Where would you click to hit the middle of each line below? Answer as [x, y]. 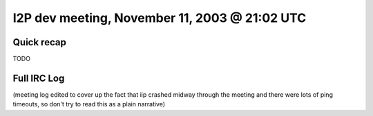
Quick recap [40, 42]
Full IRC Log [39, 78]
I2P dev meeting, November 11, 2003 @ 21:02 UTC [160, 18]
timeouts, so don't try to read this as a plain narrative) [89, 104]
